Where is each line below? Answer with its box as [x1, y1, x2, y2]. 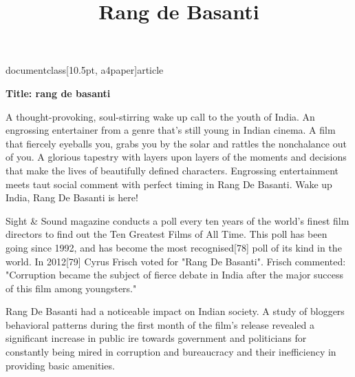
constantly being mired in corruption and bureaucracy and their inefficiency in [6, 345, 336, 359]
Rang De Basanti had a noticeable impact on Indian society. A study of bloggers [6, 304, 345, 318]
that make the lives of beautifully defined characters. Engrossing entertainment [6, 163, 339, 177]
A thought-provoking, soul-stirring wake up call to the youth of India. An [6, 109, 315, 123]
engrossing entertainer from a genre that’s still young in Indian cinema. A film [6, 123, 336, 137]
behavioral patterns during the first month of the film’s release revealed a [6, 317, 314, 332]
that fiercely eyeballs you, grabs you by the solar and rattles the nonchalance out [6, 136, 347, 150]
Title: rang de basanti [6, 85, 111, 100]
